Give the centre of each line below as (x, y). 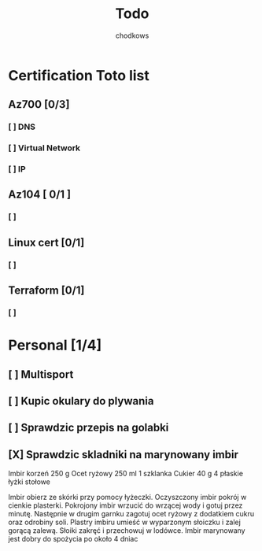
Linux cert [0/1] (46, 242)
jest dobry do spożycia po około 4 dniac (73, 539)
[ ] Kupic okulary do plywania (81, 401)
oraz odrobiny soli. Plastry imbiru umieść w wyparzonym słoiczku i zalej (125, 522)
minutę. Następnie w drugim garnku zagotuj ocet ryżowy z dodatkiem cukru (131, 514)
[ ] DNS (22, 127)
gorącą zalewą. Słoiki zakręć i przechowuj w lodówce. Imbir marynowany (127, 531)
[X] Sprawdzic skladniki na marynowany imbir (123, 455)
